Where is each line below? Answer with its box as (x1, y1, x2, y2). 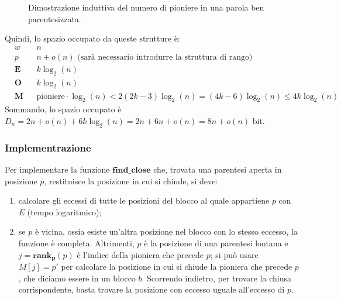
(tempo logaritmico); (27, 205, 102, 218)
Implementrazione (5, 140, 91, 154)
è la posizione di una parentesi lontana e (144, 236, 288, 249)
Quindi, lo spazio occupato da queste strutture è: (5, 32, 180, 44)
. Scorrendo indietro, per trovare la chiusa (142, 271, 291, 284)
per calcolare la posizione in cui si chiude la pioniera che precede (61, 260, 292, 272)
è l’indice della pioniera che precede (77, 248, 204, 260)
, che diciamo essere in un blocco (18, 271, 136, 284)
